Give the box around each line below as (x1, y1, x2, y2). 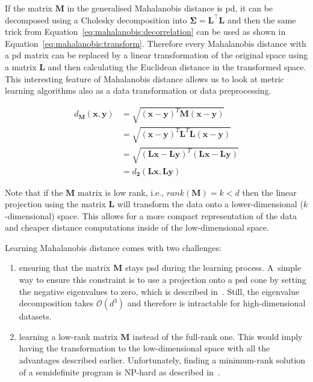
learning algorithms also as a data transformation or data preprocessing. (5, 84, 271, 97)
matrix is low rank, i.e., (78, 186, 164, 198)
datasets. (19, 310, 52, 323)
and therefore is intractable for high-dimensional (127, 297, 306, 309)
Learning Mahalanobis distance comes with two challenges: (5, 241, 222, 253)
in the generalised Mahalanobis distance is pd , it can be (67, 2, 273, 14)
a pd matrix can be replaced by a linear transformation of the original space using (5, 49, 308, 61)
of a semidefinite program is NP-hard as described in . (19, 365, 220, 378)
